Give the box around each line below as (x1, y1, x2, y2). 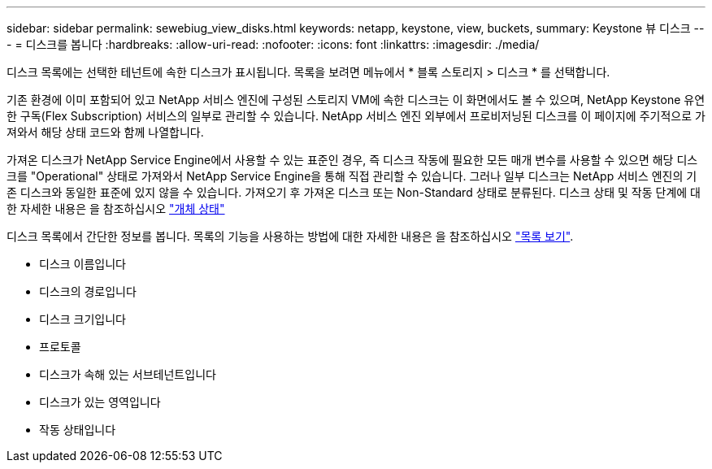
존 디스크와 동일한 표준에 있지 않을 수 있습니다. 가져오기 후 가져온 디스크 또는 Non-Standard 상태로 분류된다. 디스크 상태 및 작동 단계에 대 (7, 185, 701, 199)
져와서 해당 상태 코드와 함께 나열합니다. (7, 125, 204, 139)
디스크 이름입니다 (39, 257, 126, 271)
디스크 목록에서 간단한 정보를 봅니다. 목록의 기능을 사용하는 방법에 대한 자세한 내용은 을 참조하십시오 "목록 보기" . (7, 229, 574, 243)
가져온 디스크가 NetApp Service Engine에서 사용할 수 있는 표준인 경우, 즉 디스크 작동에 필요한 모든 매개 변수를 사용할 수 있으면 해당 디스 (7, 153, 698, 167)
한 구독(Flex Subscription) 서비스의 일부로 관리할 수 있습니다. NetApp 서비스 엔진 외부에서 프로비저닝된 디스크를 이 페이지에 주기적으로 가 (7, 109, 705, 123)
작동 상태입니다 (39, 423, 116, 436)
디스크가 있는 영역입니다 (39, 395, 161, 409)
